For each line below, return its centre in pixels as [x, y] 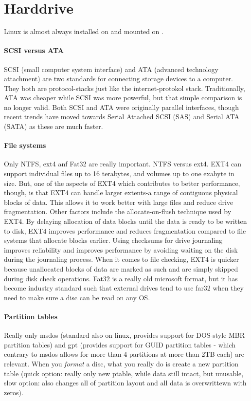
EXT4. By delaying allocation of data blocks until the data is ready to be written [125, 221]
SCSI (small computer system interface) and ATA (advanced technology [111, 69]
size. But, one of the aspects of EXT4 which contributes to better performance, [122, 183]
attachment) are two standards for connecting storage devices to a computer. [119, 79]
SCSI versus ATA [34, 50]
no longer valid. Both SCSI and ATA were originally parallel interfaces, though [122, 107]
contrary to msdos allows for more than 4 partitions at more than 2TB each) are [124, 354]
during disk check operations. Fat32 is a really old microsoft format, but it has [121, 278]
